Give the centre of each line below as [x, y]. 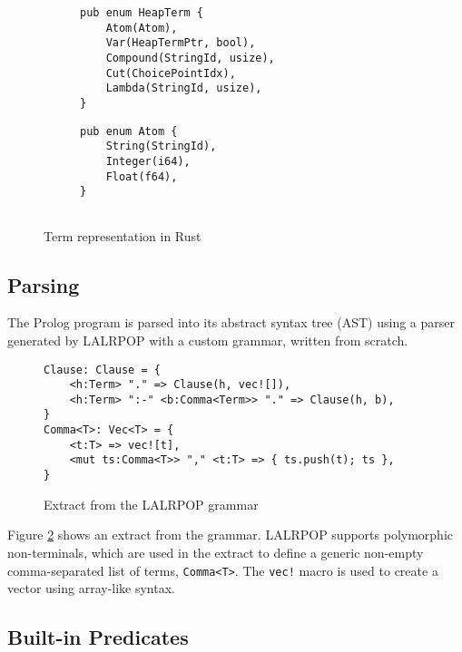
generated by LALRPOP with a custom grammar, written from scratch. [208, 340]
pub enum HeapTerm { [142, 13]
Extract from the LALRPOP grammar [151, 504]
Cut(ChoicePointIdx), [171, 73]
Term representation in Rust [123, 235]
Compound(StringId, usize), [190, 58]
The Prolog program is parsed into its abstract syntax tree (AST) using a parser [231, 322]
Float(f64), [142, 176]
